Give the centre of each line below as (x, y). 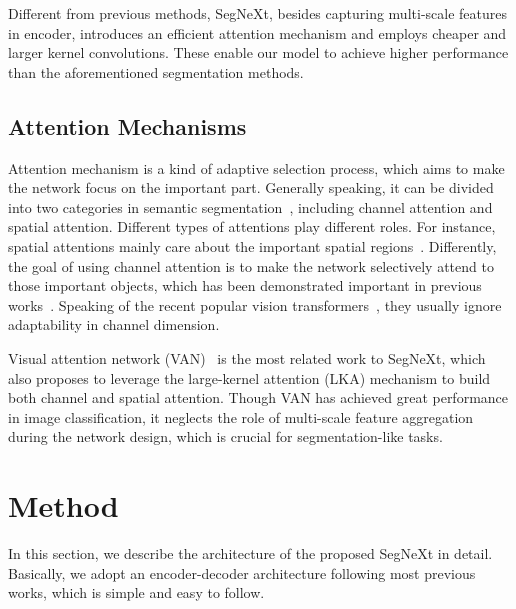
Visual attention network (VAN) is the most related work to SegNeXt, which (247, 357)
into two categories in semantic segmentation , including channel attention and (250, 206)
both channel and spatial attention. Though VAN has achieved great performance (258, 397)
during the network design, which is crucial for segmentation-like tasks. (225, 436)
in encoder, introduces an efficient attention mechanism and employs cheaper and (257, 32)
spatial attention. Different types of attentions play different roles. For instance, (252, 226)
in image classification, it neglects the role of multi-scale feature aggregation (241, 416)
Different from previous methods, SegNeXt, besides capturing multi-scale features (257, 13)
